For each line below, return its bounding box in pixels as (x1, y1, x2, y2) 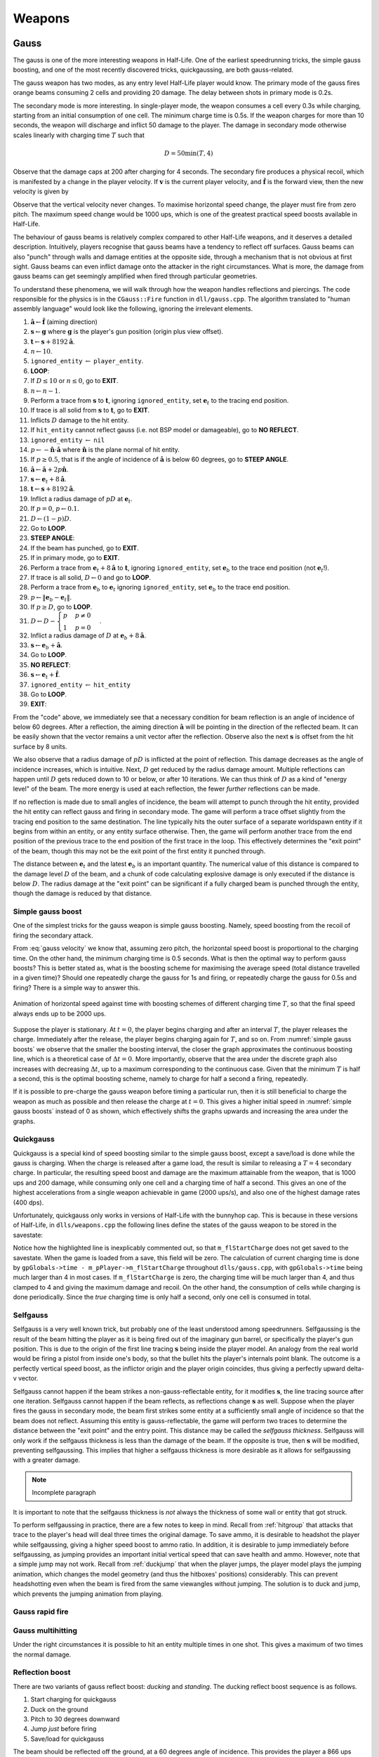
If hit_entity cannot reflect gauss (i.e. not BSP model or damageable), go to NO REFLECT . (30, 426, 299, 434)
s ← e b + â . (30, 640, 63, 651)
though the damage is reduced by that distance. (13, 889, 152, 897)
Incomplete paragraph (32, 1489, 96, 1497)
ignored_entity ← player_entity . (30, 357, 144, 365)
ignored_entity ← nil (30, 436, 105, 444)
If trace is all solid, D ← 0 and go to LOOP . (30, 573, 151, 581)
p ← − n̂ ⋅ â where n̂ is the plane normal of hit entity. (30, 445, 180, 453)
